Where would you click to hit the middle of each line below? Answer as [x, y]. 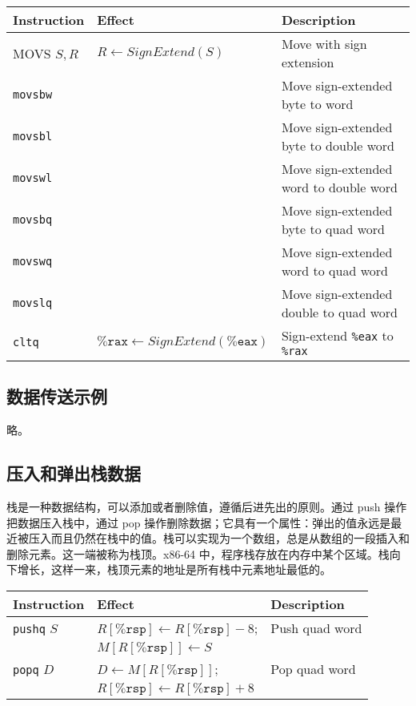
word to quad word [334, 270]
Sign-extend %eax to [337, 335]
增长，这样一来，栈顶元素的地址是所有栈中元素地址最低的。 [174, 569]
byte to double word [338, 145]
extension [308, 62]
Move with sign [324, 44]
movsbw [33, 95]
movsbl [33, 136]
